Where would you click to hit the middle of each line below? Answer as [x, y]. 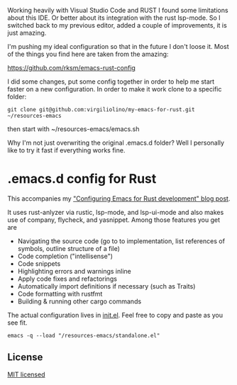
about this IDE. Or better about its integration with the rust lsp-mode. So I [114, 18]
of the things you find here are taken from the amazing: [88, 54]
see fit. [17, 323]
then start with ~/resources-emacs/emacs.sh [73, 129]
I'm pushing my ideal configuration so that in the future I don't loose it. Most [118, 46]
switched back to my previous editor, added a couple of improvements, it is [117, 25]
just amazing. [27, 33]
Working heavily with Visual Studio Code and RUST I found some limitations [118, 10]
